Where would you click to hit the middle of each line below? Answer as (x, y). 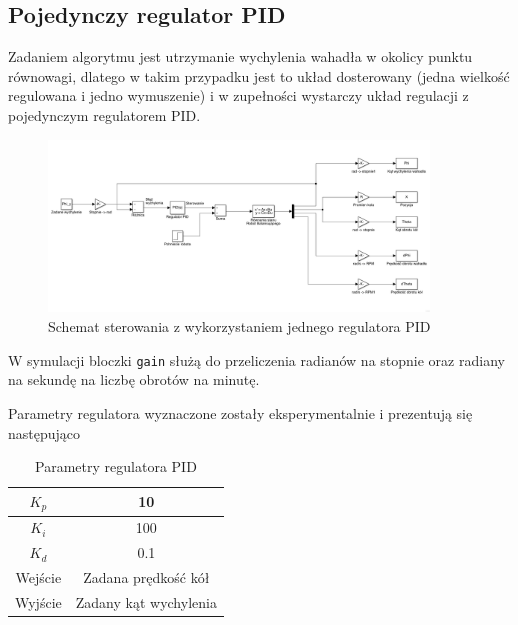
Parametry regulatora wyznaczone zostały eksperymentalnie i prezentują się (240, 412)
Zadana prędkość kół (146, 577)
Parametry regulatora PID (116, 466)
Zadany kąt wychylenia (146, 601)
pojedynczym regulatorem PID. (104, 114)
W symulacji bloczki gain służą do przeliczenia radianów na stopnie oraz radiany (256, 359)
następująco (44, 432)
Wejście (38, 577)
